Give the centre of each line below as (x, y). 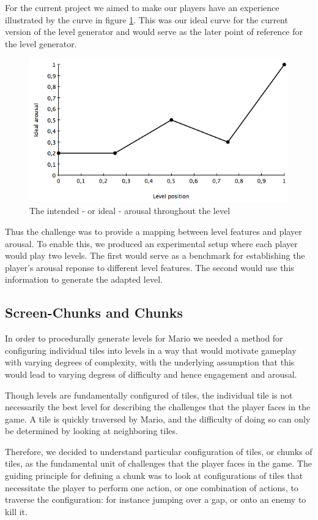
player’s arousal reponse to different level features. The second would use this (150, 267)
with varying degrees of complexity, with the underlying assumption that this (150, 362)
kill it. (16, 511)
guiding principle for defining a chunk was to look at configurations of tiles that (154, 476)
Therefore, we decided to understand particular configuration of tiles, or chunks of (159, 451)
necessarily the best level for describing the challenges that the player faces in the (158, 407)
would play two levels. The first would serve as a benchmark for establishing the (155, 255)
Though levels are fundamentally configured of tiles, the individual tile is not (149, 395)
